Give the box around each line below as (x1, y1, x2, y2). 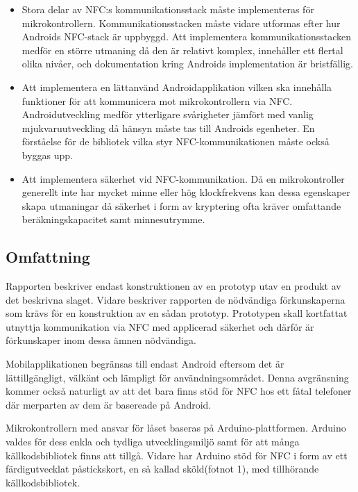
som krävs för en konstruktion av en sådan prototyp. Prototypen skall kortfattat (6, 306, 348, 320)
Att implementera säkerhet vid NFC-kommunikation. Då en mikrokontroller (22, 171, 345, 186)
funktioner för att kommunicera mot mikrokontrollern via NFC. (22, 93, 293, 108)
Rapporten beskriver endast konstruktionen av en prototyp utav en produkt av (6, 279, 341, 293)
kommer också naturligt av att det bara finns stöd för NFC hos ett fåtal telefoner (6, 384, 352, 398)
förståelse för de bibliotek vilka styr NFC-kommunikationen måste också (22, 134, 330, 149)
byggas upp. (22, 147, 74, 162)
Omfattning (6, 246, 90, 268)
